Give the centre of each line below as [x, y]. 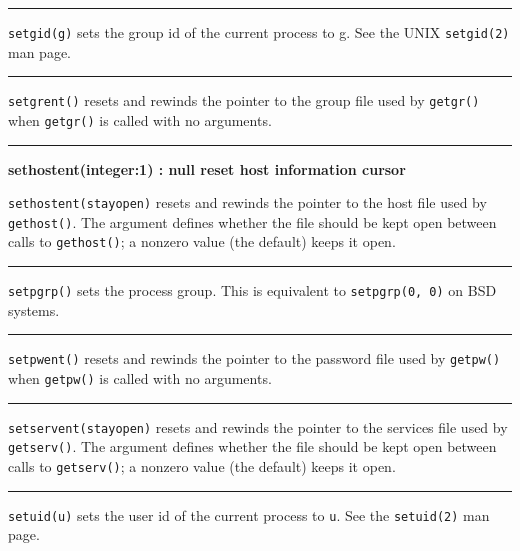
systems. [34, 309]
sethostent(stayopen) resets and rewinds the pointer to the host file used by [247, 202]
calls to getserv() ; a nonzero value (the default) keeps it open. [202, 466]
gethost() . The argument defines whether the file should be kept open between [252, 221]
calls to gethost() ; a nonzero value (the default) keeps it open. [202, 241]
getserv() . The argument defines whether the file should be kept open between [252, 446]
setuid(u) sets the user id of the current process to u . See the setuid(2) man [249, 514]
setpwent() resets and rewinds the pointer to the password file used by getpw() [254, 358]
